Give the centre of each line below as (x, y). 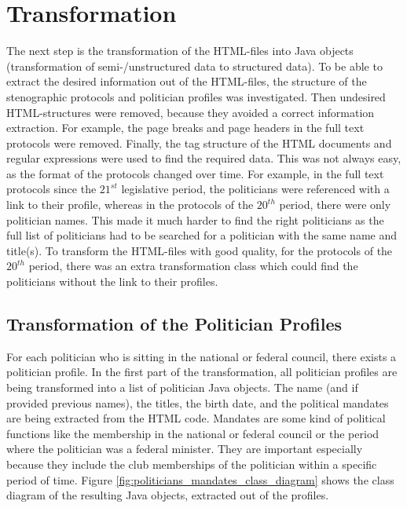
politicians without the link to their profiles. (112, 281)
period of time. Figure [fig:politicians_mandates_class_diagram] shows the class (200, 479)
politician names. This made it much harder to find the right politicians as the (195, 219)
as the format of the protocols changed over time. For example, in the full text (195, 173)
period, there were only (335, 205)
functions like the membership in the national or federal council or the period (193, 433)
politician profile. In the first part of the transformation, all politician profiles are (202, 372)
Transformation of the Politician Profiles (174, 324)
